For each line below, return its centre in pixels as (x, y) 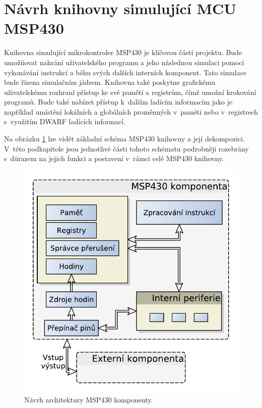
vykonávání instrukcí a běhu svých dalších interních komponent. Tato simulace (125, 72)
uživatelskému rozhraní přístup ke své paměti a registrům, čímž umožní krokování (130, 92)
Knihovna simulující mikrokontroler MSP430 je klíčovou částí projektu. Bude (123, 52)
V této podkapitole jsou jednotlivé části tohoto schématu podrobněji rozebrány (126, 148)
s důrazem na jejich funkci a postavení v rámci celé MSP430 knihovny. (114, 158)
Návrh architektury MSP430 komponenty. (89, 399)
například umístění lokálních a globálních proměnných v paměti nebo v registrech (131, 111)
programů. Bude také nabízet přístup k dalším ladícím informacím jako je (118, 102)
